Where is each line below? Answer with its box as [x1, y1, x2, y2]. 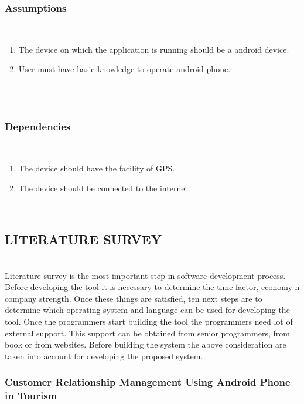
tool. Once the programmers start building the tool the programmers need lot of [5, 315, 293, 327]
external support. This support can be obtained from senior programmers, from [5, 326, 290, 339]
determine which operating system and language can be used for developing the [5, 304, 290, 316]
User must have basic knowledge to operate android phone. [18, 63, 231, 75]
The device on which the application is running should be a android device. [18, 43, 289, 55]
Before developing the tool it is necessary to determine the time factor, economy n [5, 281, 300, 293]
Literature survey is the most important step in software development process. [5, 269, 286, 281]
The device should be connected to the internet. [18, 181, 190, 194]
